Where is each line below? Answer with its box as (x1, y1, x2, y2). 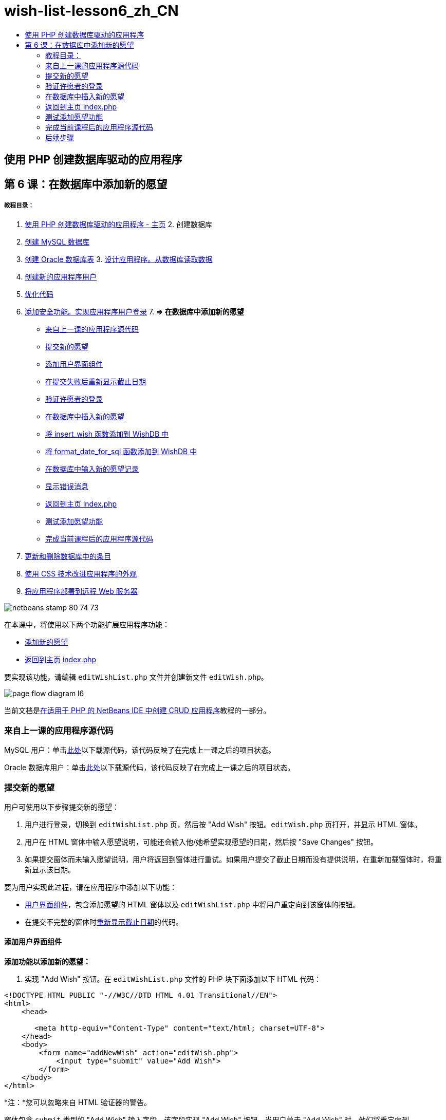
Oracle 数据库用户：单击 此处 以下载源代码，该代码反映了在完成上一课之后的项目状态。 (4, 763, 295, 772)
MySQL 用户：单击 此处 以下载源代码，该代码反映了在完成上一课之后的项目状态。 (4, 745, 276, 755)
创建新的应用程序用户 (25, 272, 97, 282)
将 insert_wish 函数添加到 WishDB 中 (45, 430, 169, 439)
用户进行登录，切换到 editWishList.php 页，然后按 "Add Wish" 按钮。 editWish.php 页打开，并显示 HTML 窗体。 (25, 819, 422, 829)
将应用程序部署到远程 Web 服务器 (25, 587, 138, 596)
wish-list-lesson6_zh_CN (4, 2, 179, 20)
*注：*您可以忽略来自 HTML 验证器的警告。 (4, 1098, 151, 1107)
